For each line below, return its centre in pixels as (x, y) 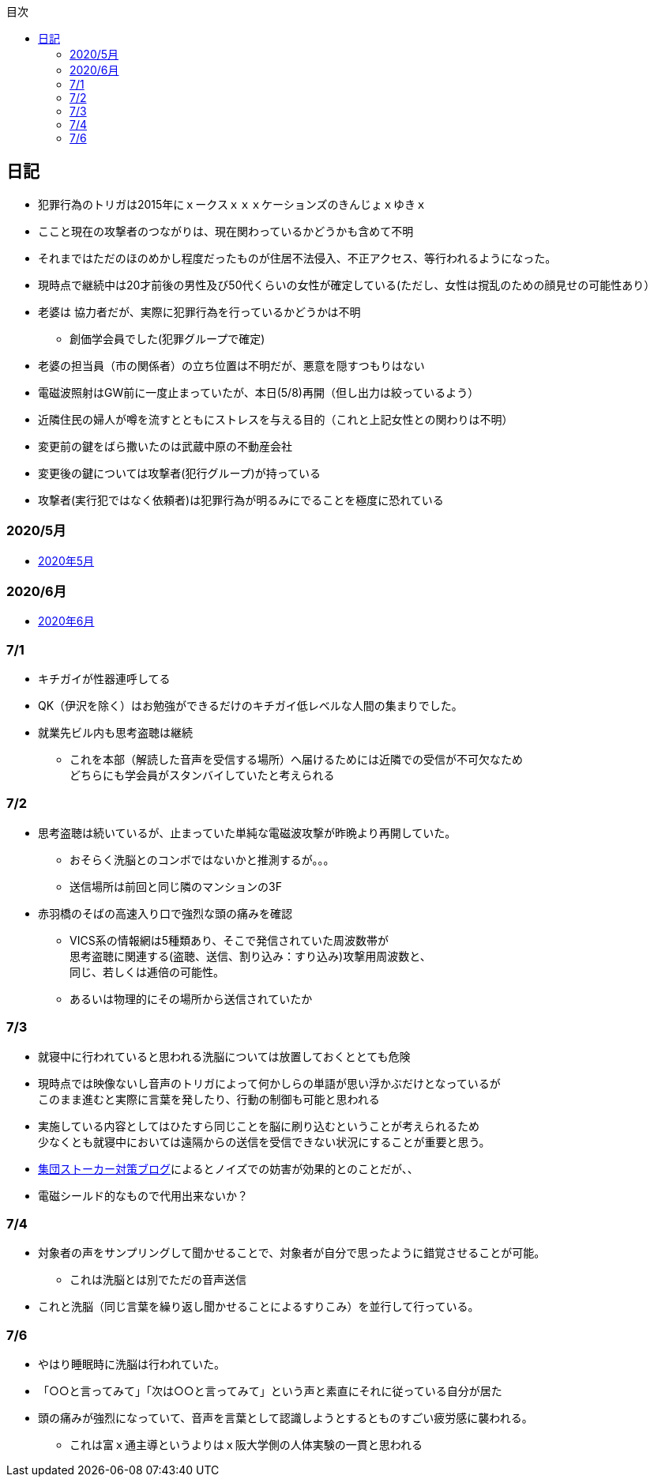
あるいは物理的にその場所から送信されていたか (191, 998)
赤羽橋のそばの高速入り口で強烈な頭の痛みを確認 (165, 913)
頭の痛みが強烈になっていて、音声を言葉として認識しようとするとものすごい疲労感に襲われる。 (286, 1418)
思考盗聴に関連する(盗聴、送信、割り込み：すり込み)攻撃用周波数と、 (250, 956)
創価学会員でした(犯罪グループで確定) (167, 338)
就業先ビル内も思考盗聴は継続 (115, 733)
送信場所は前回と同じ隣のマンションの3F (176, 886)
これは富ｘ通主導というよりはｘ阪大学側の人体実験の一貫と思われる (246, 1445)
